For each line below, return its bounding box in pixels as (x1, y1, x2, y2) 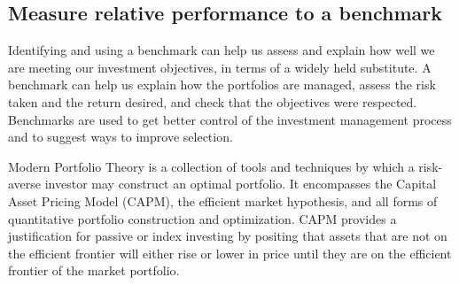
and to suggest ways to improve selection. (8, 127, 233, 146)
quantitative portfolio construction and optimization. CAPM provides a (8, 209, 397, 227)
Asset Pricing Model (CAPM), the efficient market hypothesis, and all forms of (8, 191, 438, 210)
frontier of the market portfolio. (8, 261, 180, 280)
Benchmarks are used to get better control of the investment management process (8, 110, 452, 128)
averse (8, 174, 42, 193)
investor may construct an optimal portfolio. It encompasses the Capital (44, 174, 437, 193)
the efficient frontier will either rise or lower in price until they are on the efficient (8, 243, 452, 262)
